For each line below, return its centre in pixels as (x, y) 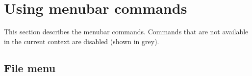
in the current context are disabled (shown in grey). (82, 41)
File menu (30, 67)
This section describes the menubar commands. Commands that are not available (126, 32)
